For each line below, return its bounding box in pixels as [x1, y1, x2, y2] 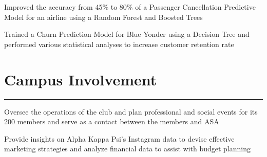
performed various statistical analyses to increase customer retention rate [4, 38, 234, 49]
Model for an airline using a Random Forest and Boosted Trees [4, 11, 203, 22]
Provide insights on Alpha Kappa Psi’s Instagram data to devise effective [4, 133, 235, 144]
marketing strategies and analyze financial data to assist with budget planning [4, 143, 251, 154]
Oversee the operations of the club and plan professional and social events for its [4, 106, 258, 117]
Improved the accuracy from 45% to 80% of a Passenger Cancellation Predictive [4, 2, 256, 12]
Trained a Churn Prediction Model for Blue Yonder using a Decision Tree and [4, 29, 250, 39]
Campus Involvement [4, 69, 157, 89]
